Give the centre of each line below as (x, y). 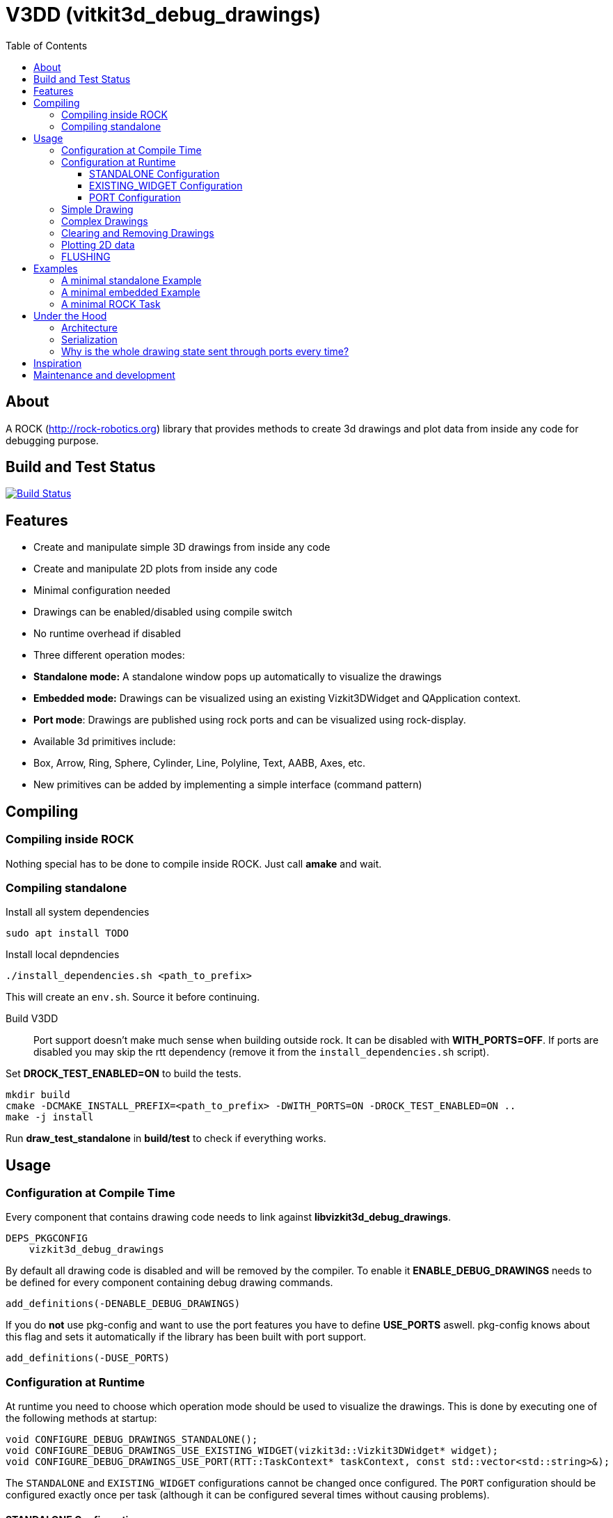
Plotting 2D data (98, 244)
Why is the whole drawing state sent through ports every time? (205, 351)
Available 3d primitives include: (105, 742)
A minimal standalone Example (132, 280)
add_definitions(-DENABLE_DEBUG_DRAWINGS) (123, 1304)
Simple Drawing (97, 209)
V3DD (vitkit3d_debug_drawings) (164, 15)
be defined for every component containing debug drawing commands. (169, 1283)
